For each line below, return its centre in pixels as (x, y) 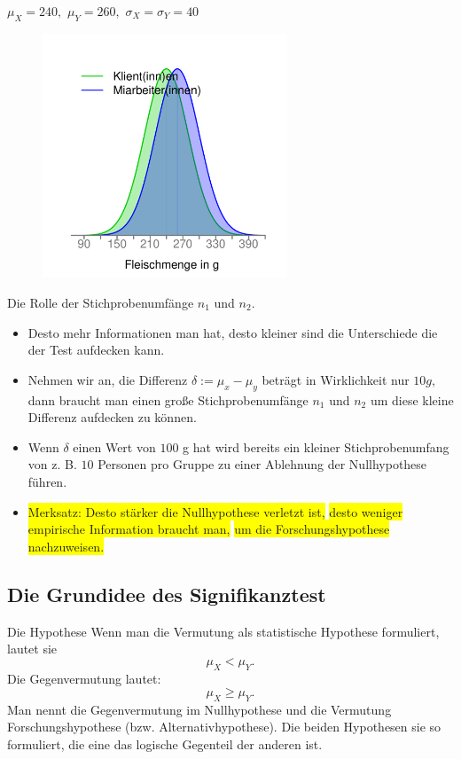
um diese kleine (412, 399)
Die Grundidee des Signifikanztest (167, 594)
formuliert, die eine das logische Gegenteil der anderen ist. (165, 744)
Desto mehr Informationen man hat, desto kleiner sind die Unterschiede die (233, 332)
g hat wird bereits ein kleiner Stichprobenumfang (316, 446)
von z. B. (52, 464)
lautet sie (32, 649)
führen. (47, 481)
